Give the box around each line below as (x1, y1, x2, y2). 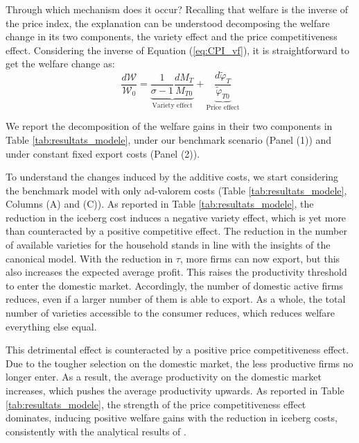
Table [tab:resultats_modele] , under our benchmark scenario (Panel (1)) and (6, 132, 332, 147)
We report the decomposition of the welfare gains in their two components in (6, 119, 333, 133)
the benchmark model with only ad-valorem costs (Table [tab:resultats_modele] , (6, 183, 347, 197)
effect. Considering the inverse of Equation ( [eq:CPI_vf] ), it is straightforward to (6, 42, 349, 57)
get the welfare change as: (6, 56, 115, 71)
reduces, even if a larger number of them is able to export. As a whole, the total (6, 292, 346, 306)
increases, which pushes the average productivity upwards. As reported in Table (6, 383, 344, 397)
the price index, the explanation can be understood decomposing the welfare (6, 15, 330, 30)
